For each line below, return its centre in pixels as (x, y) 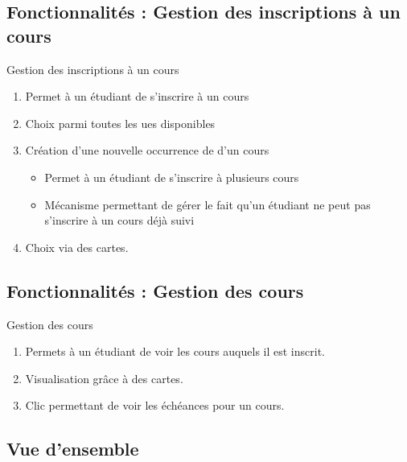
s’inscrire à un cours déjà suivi (119, 220)
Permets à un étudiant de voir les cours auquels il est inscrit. (175, 351)
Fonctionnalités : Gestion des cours (155, 290)
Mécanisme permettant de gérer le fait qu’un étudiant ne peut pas (208, 204)
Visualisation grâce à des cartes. (104, 378)
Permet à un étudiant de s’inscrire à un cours (137, 96)
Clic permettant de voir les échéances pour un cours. (155, 405)
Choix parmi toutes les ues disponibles (120, 123)
